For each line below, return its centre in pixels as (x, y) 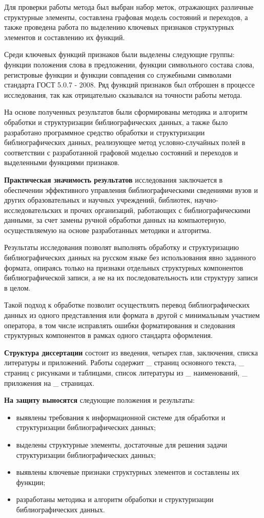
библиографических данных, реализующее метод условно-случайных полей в (125, 142)
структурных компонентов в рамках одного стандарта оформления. (108, 335)
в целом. (17, 287)
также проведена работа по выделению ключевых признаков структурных (119, 27)
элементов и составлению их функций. (65, 37)
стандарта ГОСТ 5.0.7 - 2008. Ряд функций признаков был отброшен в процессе (129, 85)
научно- (206, 200)
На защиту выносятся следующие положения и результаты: (99, 400)
